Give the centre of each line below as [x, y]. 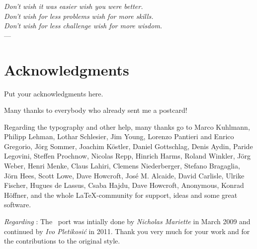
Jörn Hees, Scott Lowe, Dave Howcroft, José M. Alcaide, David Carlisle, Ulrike [124, 175]
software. [18, 205]
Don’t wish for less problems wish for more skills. [79, 16]
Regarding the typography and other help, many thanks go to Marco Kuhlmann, [127, 126]
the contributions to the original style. [62, 241]
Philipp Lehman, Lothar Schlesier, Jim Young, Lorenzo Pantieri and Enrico [119, 136]
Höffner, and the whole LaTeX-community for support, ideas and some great [121, 195]
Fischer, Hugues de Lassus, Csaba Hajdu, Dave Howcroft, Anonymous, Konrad [124, 185]
